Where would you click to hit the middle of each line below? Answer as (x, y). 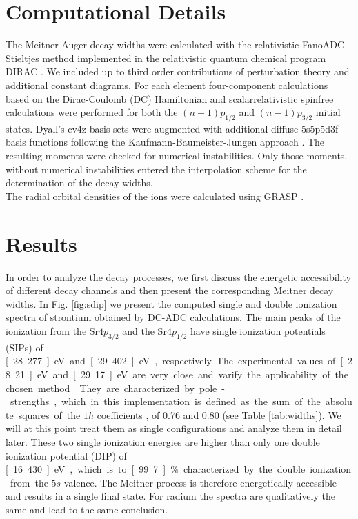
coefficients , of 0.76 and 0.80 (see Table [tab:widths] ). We (219, 414)
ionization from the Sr (52, 330)
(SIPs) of (24, 347)
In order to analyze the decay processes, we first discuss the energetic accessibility (178, 276)
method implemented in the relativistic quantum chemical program (184, 58)
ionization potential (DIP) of (66, 455)
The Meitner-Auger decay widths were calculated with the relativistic (152, 45)
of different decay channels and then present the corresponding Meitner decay (170, 290)
